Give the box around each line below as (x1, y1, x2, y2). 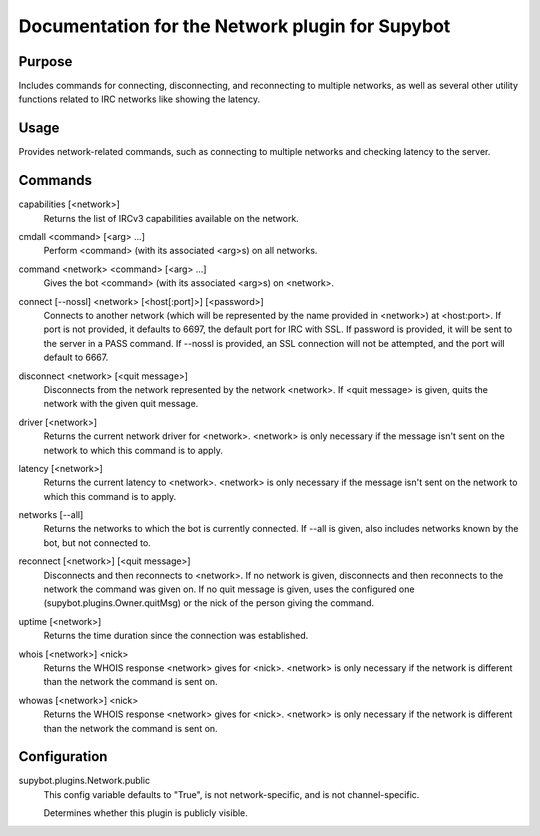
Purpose (18, 53, 73, 70)
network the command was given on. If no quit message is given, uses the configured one (43, 583, 415, 595)
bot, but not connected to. (43, 536, 152, 549)
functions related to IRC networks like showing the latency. (18, 93, 261, 105)
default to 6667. (43, 351, 109, 364)
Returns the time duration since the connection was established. (43, 630, 309, 642)
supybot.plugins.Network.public (18, 775, 150, 787)
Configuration (18, 748, 108, 765)
